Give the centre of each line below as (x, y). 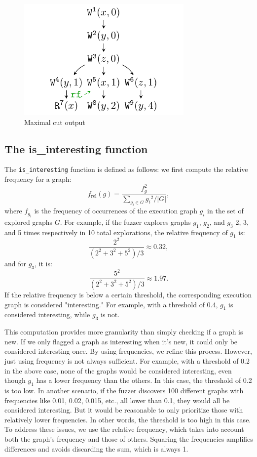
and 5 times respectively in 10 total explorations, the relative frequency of (116, 232)
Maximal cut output (55, 122)
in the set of (225, 211)
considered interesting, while (47, 314)
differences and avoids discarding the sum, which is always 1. (96, 448)
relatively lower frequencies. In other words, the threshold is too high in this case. (128, 419)
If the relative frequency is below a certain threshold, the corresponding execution (128, 294)
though (15, 380)
